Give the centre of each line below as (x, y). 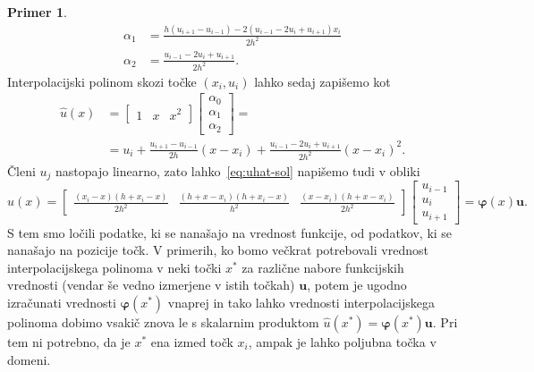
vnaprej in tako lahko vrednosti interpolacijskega (301, 302)
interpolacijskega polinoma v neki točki (114, 267)
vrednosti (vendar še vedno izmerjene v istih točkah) (151, 285)
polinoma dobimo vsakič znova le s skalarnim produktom (163, 321)
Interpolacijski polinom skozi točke (102, 81)
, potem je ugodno (357, 285)
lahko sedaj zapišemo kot (322, 81)
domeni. (29, 359)
